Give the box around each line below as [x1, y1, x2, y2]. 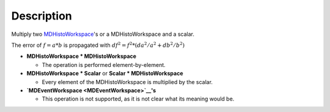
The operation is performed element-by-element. [42, 61, 166, 68]
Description [11, 9, 73, 23]
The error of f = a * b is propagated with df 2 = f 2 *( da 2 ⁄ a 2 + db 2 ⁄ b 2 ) [11, 41, 185, 49]
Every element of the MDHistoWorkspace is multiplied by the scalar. [42, 78, 213, 85]
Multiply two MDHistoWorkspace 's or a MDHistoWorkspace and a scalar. [11, 30, 195, 38]
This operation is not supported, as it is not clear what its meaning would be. [42, 95, 235, 103]
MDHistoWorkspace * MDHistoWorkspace [26, 52, 137, 60]
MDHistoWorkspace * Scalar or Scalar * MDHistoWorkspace [26, 70, 183, 77]
